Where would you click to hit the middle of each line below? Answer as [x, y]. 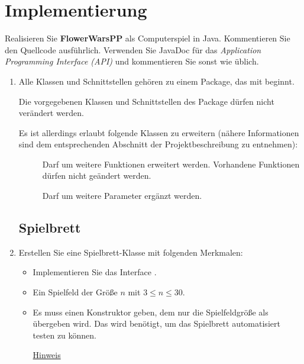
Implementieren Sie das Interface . [95, 272]
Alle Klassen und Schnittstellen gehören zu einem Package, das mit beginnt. [156, 81]
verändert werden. [51, 113]
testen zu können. [65, 335]
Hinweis [47, 355]
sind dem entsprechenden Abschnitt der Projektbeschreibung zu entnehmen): [158, 144]
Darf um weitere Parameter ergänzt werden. [122, 196]
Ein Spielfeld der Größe [75, 292]
